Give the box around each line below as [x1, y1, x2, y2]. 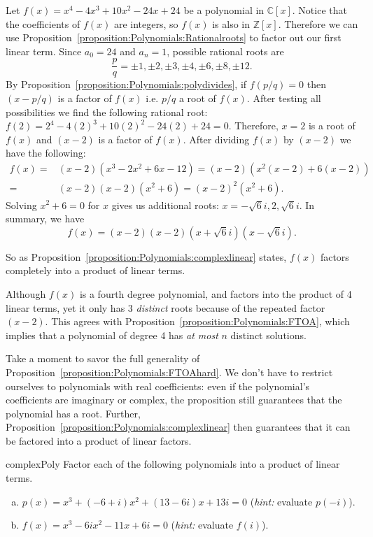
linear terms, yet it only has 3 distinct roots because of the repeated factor [6, 300, 325, 315]
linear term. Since [6, 43, 82, 58]
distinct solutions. [230, 327, 307, 342]
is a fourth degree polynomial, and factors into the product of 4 [79, 286, 352, 301]
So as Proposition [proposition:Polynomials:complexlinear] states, [6, 249, 287, 264]
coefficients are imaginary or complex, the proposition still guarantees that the [6, 392, 342, 407]
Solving [6, 197, 37, 212]
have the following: [6, 145, 86, 160]
